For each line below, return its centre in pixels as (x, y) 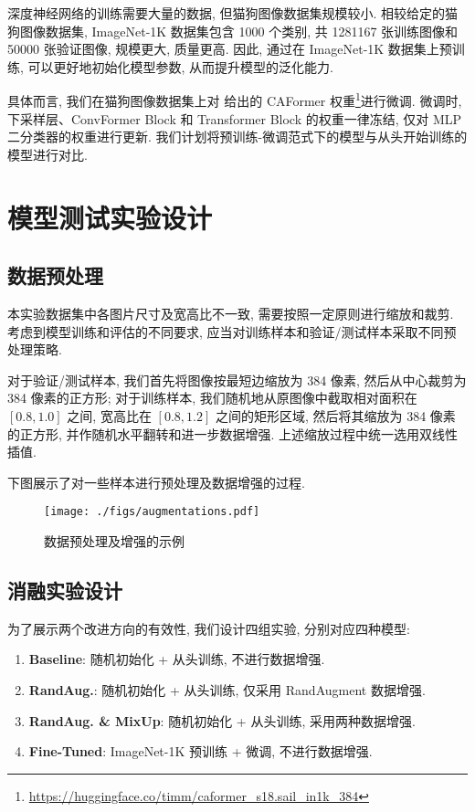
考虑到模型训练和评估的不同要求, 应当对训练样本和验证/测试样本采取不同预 (232, 331)
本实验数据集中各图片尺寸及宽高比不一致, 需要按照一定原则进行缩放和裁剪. (231, 313)
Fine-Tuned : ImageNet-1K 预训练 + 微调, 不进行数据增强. (201, 751)
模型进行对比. (47, 154)
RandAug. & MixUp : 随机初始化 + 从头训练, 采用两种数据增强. (222, 720)
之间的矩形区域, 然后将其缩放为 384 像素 (335, 415)
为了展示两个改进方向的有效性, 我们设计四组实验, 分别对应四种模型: (209, 628)
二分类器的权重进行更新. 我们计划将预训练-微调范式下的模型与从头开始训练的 (237, 137)
